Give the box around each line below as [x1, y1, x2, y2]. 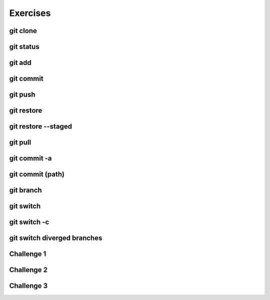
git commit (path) [9, 170, 65, 178]
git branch [9, 186, 42, 194]
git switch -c [9, 218, 49, 226]
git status [9, 42, 39, 51]
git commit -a [9, 154, 52, 162]
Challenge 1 [9, 250, 46, 258]
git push [9, 90, 35, 99]
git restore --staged [9, 122, 72, 131]
